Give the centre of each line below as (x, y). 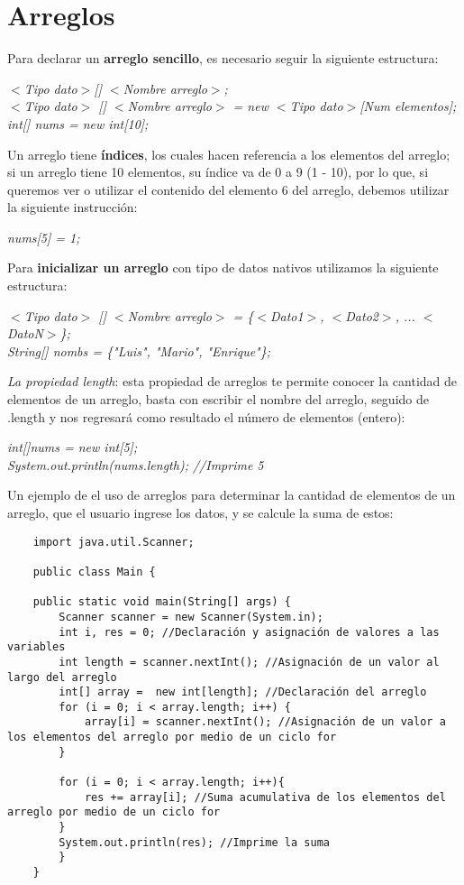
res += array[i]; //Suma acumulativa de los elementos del (265, 797)
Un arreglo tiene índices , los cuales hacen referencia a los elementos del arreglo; (229, 154)
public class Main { (94, 572)
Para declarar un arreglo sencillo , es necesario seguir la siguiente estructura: (223, 58)
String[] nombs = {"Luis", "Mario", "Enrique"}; (139, 350)
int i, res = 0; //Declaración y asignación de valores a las (249, 632)
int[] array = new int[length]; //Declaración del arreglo (243, 692)
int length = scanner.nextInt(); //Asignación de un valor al (249, 662)
